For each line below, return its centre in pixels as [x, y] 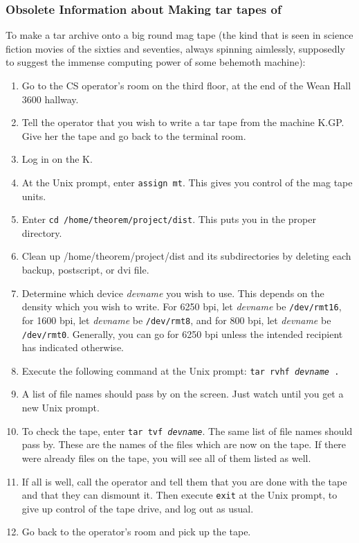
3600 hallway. [50, 99]
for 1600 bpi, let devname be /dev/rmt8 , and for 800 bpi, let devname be [176, 320]
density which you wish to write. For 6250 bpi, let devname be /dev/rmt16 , [182, 306]
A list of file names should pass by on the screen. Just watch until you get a [183, 394]
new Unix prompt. [61, 408]
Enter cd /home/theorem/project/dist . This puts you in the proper [169, 219]
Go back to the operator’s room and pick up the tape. [136, 532]
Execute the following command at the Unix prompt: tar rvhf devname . [181, 370]
